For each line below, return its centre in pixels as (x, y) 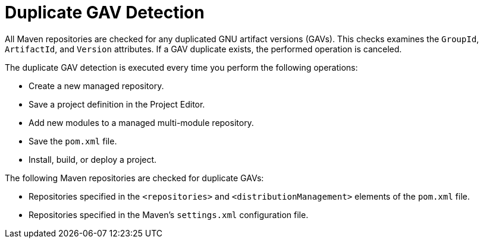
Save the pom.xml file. (73, 141)
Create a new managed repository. (96, 86)
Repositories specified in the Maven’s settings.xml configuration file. (169, 214)
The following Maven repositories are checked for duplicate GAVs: (134, 178)
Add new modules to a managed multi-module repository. (141, 122)
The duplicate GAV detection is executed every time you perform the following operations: (181, 67)
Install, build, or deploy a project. (93, 159)
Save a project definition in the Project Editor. (117, 104)
